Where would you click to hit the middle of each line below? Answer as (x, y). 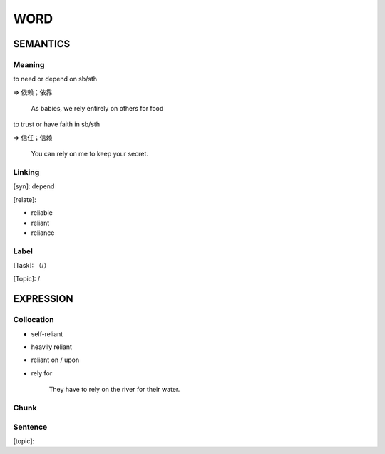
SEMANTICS (42, 44)
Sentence (30, 427)
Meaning (29, 64)
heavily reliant (52, 347)
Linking (26, 173)
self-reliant (47, 334)
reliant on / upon (55, 360)
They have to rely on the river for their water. (114, 390)
